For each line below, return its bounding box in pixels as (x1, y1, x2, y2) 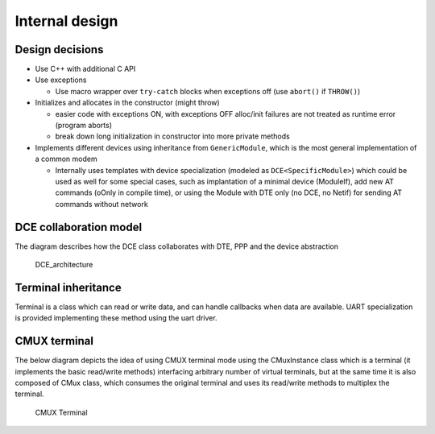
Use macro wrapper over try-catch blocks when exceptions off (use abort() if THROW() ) (55, 86, 361, 96)
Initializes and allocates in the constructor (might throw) (35, 97, 221, 108)
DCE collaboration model (14, 220, 143, 234)
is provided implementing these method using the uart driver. (14, 313, 217, 323)
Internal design (14, 12, 118, 30)
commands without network (55, 199, 148, 209)
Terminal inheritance (14, 280, 122, 294)
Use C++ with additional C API (35, 64, 136, 74)
